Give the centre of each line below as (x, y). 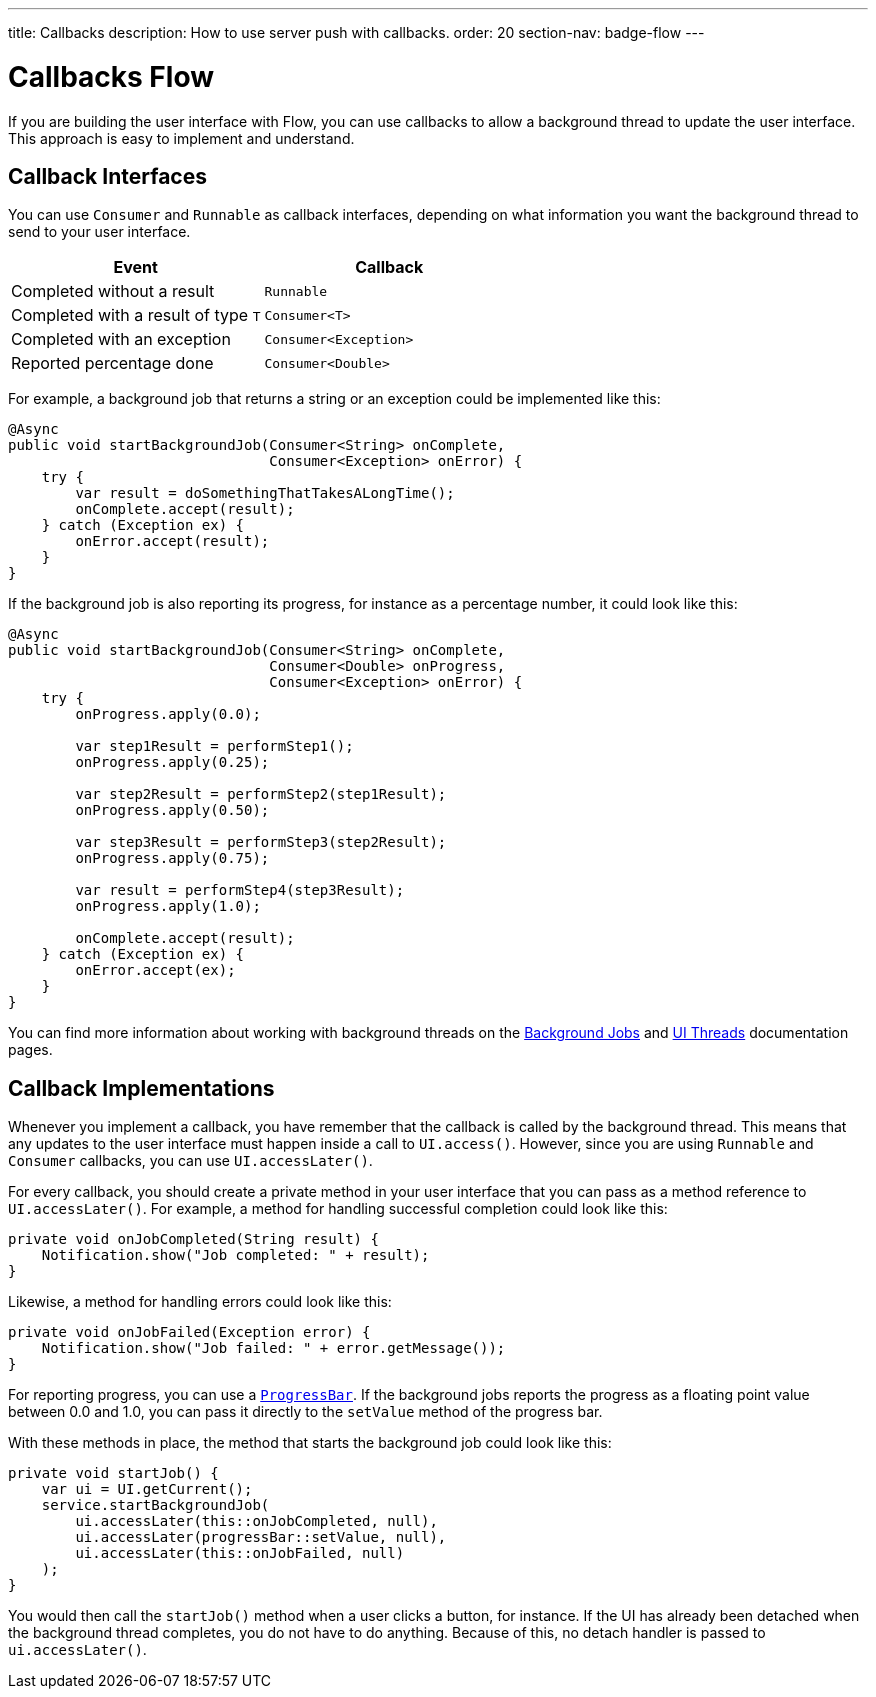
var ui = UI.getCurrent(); (147, 1489)
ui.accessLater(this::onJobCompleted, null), (256, 1521)
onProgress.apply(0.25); (172, 762)
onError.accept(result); (172, 541)
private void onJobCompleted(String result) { (193, 1239)
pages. (30, 1050)
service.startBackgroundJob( (155, 1505)
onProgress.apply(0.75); (172, 858)
